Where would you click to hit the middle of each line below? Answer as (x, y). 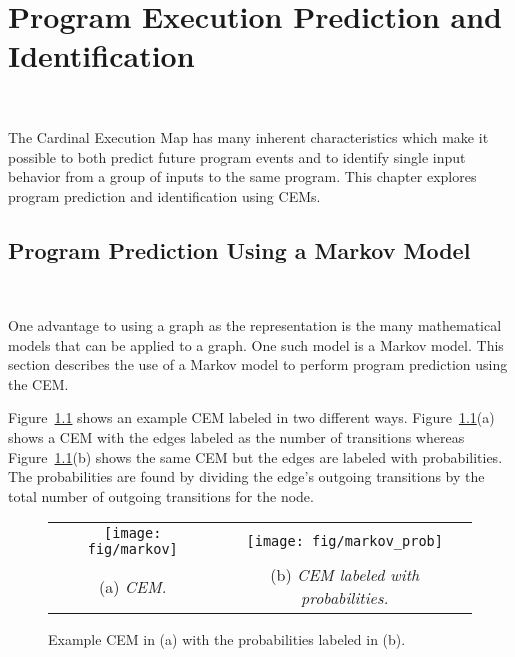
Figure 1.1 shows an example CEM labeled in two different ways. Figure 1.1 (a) (251, 417)
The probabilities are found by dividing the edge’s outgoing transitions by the (246, 476)
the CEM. (38, 383)
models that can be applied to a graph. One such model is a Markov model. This (256, 344)
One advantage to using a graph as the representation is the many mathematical (255, 325)
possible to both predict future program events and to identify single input (237, 156)
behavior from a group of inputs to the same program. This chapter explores (242, 176)
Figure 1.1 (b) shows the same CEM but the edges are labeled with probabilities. (255, 456)
